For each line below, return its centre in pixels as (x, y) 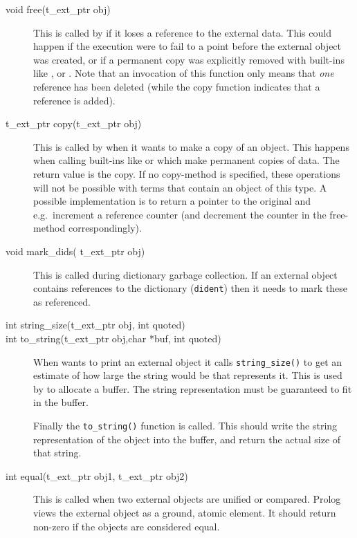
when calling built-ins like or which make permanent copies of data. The (186, 160)
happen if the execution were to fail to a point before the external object (187, 46)
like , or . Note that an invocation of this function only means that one (184, 73)
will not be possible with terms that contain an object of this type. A (180, 187)
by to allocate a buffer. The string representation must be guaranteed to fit (193, 388)
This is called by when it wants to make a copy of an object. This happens (191, 146)
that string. (57, 453)
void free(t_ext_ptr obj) (58, 9)
